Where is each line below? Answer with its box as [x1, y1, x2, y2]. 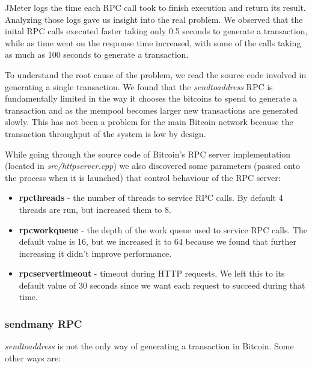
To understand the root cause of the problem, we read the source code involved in [5, 68, 307, 81]
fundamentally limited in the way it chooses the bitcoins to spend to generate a [5, 92, 298, 105]
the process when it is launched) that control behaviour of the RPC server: [5, 171, 281, 183]
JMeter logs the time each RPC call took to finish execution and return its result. [5, 1, 306, 13]
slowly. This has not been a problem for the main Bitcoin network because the [5, 115, 293, 128]
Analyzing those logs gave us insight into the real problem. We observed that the [5, 13, 303, 25]
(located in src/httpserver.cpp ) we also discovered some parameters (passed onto [5, 159, 300, 172]
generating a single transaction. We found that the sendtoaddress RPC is [5, 80, 273, 93]
